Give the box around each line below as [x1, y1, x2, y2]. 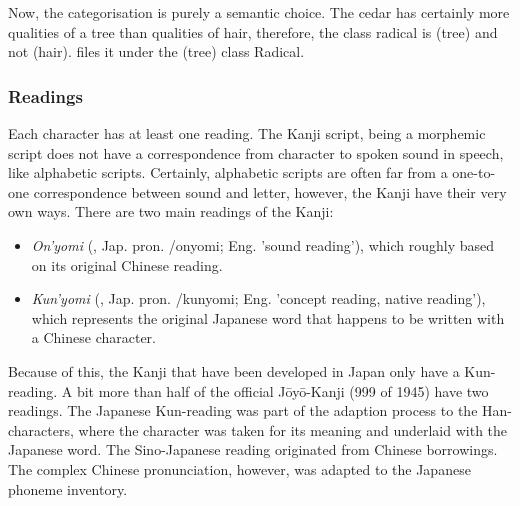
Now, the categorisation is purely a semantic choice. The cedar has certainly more [8, 2, 510, 22]
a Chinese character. [31, 327, 156, 348]
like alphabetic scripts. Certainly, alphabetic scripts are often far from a [8, 162, 448, 183]
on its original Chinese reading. [31, 254, 223, 275]
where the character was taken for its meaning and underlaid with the [78, 419, 508, 440]
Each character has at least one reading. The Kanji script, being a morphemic [8, 123, 486, 143]
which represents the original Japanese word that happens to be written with [31, 307, 505, 328]
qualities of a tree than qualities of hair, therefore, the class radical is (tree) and [8, 21, 498, 42]
